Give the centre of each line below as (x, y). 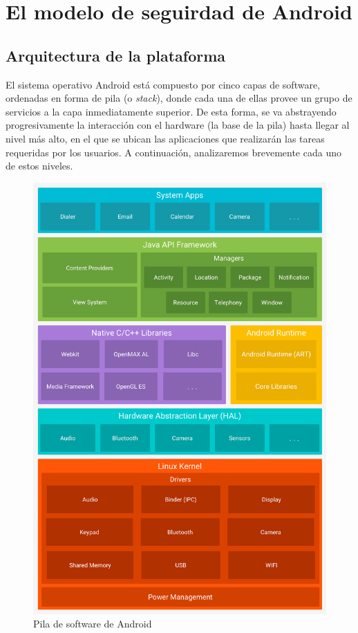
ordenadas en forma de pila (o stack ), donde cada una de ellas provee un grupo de (179, 98)
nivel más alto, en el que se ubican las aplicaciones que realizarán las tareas (165, 138)
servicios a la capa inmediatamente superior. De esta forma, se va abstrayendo (171, 111)
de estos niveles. (39, 166)
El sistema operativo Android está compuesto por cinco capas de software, (163, 84)
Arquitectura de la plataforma (116, 55)
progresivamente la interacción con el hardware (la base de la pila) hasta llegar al (178, 125)
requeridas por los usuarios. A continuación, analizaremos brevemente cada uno (173, 152)
